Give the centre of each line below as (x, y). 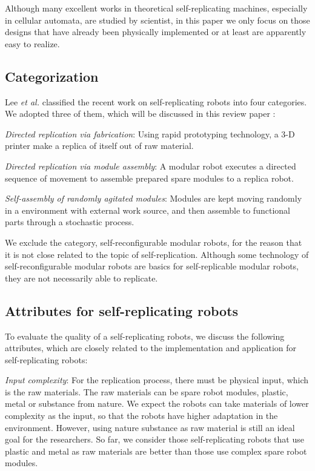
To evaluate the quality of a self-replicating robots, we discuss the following (145, 336)
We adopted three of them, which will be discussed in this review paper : (140, 114)
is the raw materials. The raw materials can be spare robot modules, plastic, (147, 391)
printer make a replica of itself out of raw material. (99, 146)
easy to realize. (32, 43)
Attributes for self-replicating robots (122, 310)
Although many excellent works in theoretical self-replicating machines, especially (156, 8)
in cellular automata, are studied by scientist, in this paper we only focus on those (157, 20)
